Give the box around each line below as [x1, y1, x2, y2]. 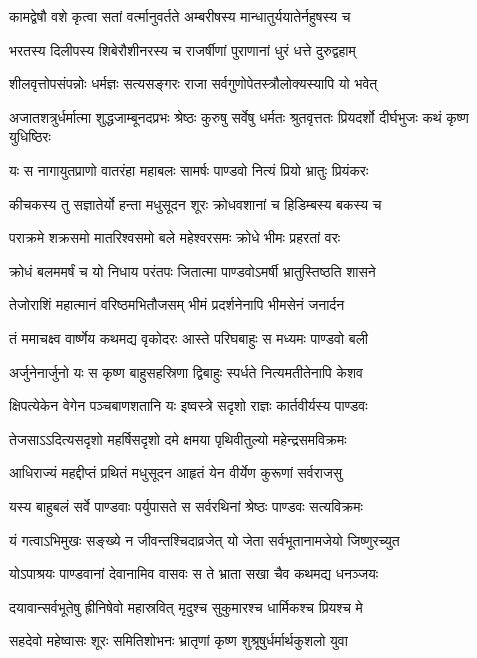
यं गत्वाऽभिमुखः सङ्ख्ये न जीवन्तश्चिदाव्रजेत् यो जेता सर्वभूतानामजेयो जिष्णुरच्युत [9, 529, 400, 550]
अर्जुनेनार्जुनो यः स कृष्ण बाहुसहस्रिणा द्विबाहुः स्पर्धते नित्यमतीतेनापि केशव [9, 361, 363, 382]
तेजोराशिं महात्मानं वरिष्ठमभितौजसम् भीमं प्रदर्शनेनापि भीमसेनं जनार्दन [9, 294, 345, 315]
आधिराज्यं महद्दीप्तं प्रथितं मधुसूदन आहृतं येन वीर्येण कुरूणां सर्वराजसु [9, 462, 343, 483]
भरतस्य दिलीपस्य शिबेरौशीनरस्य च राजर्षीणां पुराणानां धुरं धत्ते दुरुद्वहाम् [9, 39, 356, 60]
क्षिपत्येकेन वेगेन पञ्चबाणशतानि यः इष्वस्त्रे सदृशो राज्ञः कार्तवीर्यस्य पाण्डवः [9, 395, 368, 416]
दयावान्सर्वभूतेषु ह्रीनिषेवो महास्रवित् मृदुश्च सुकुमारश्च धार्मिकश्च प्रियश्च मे [9, 596, 363, 617]
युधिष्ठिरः [9, 126, 51, 147]
